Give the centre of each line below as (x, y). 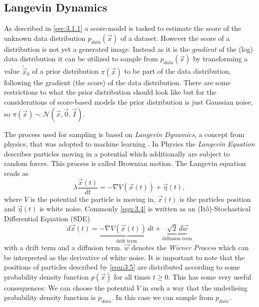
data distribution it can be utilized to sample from (81, 59)
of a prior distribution (65, 71)
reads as (16, 173)
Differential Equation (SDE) (47, 219)
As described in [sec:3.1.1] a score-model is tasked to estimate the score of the (123, 28)
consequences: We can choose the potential (69, 287)
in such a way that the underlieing (195, 287)
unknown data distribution (45, 38)
